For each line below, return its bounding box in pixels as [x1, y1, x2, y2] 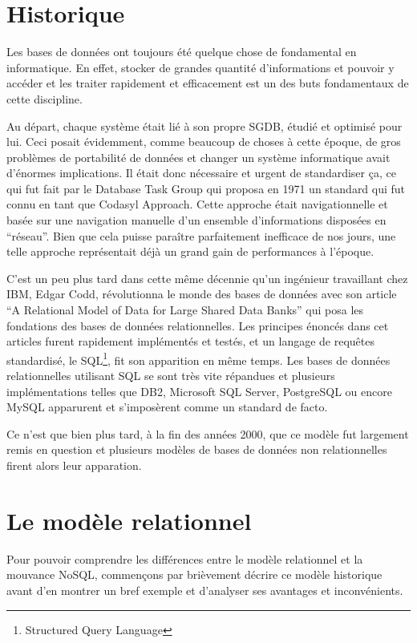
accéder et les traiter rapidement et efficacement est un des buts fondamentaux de [6, 75, 409, 91]
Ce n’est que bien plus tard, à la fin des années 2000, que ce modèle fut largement [6, 425, 409, 442]
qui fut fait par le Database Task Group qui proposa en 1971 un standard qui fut [6, 180, 406, 196]
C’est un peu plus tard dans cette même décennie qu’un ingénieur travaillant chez [6, 269, 408, 286]
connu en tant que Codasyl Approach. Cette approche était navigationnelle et [6, 196, 388, 212]
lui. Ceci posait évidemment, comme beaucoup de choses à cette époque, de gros [6, 133, 401, 150]
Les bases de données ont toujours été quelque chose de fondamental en [6, 43, 357, 60]
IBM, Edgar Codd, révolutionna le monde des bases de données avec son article [6, 285, 397, 302]
